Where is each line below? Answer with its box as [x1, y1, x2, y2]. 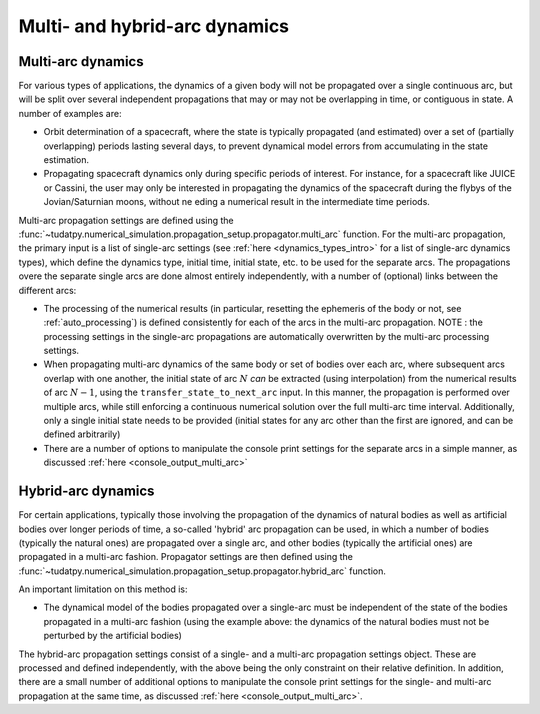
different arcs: [18, 284, 77, 296]
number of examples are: [18, 107, 122, 119]
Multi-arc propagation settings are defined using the [18, 214, 234, 226]
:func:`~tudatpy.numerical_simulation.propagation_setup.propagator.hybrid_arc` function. [18, 565, 387, 577]
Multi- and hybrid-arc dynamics [18, 15, 290, 37]
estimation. [43, 154, 90, 166]
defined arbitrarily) [43, 428, 121, 440]
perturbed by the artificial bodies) [43, 630, 182, 642]
